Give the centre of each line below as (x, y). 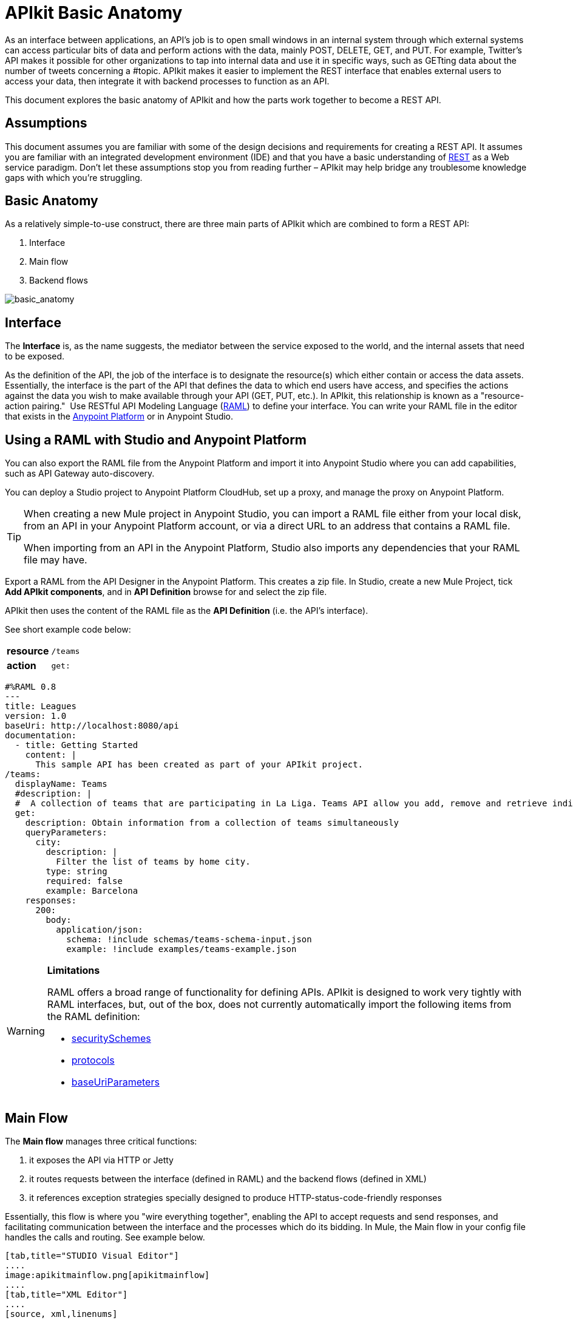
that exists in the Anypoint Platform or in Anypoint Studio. (119, 417)
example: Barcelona (92, 891)
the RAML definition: (93, 1017)
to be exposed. (35, 356)
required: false (84, 881)
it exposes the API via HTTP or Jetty (101, 1160)
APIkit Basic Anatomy (94, 13)
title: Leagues (41, 706)
